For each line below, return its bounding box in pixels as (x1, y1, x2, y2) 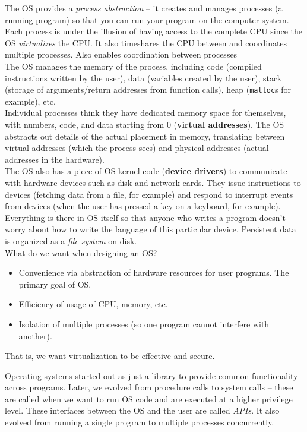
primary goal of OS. (18, 278, 91, 290)
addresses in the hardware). (5, 153, 105, 165)
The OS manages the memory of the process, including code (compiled (5, 59, 262, 72)
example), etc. (5, 94, 56, 107)
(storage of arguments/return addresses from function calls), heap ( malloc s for (5, 83, 292, 96)
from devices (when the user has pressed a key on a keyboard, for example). (5, 200, 281, 212)
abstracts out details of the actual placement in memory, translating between (5, 130, 285, 142)
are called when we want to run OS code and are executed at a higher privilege (5, 392, 293, 405)
